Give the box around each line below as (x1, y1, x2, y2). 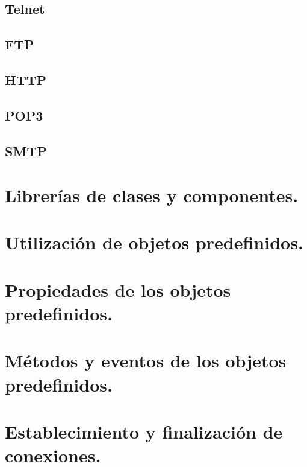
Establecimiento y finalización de (5, 419, 283, 443)
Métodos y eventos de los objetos (5, 348, 287, 373)
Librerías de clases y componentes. (5, 183, 299, 208)
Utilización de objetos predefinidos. (5, 230, 303, 255)
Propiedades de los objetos (5, 277, 231, 302)
